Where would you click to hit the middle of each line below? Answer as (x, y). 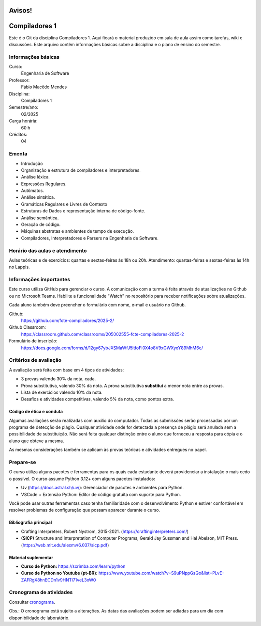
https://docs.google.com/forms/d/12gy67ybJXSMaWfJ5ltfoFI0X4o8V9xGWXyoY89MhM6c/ (112, 348)
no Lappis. (19, 267)
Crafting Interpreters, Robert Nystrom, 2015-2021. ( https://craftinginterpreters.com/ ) (105, 531)
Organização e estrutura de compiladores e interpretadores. (81, 170)
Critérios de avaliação (35, 360)
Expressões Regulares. (44, 184)
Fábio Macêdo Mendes (44, 87)
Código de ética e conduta (36, 412)
